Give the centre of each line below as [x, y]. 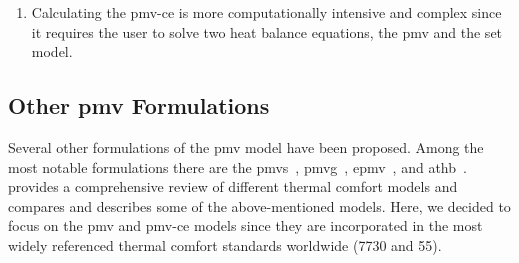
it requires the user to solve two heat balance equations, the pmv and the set [267, 31]
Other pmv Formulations [139, 105]
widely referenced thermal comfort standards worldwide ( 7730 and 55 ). [225, 244]
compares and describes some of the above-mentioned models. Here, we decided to [259, 205]
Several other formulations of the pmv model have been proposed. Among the [246, 146]
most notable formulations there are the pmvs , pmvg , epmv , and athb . [237, 166]
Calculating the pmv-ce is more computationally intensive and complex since [266, 12]
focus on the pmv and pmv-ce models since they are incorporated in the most [245, 225]
